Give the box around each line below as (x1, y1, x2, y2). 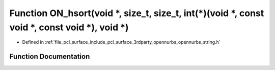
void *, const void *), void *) (9, 22, 129, 33)
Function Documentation (9, 52, 90, 61)
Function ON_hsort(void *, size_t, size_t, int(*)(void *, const (9, 8, 264, 19)
